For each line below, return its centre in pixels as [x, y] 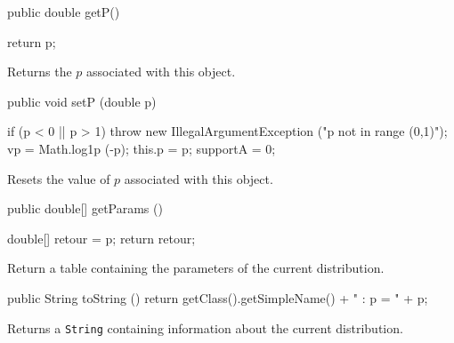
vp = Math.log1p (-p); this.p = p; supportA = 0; [142, 148]
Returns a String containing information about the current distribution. [205, 327]
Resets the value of [59, 178]
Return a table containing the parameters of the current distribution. [196, 268]
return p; [32, 41]
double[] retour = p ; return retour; [101, 238]
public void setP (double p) [82, 101]
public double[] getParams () [85, 208]
